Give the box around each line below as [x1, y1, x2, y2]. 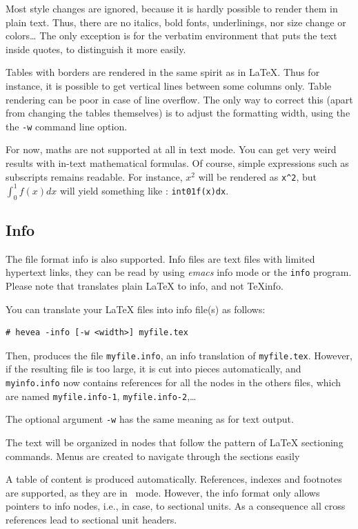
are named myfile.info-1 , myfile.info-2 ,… [6, 388, 197, 403]
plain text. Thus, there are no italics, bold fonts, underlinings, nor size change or [6, 14, 346, 29]
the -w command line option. [6, 119, 128, 133]
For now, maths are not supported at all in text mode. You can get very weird [6, 142, 337, 157]
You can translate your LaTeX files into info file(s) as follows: [6, 301, 266, 316]
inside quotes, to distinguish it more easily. [6, 41, 186, 56]
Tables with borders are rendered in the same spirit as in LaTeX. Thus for [6, 65, 320, 79]
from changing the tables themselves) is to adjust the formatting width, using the [6, 106, 350, 120]
